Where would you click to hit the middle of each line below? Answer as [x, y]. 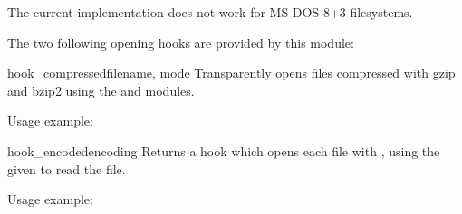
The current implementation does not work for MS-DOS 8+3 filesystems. [210, 12]
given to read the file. [67, 168]
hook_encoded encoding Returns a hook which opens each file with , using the [224, 150]
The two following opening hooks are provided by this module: [181, 42]
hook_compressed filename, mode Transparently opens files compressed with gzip [231, 73]
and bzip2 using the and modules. [101, 90]
